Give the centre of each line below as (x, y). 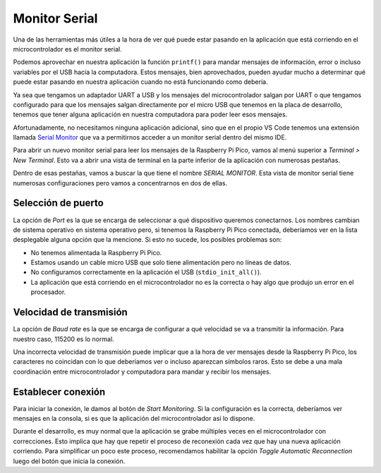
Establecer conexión (59, 392)
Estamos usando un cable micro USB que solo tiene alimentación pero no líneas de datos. (161, 263)
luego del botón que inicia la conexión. (69, 461)
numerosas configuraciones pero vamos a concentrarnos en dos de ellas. (120, 183)
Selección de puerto (58, 203)
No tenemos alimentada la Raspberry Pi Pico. (96, 252)
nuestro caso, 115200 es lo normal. (64, 339)
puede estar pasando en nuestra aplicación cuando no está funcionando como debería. (140, 82)
